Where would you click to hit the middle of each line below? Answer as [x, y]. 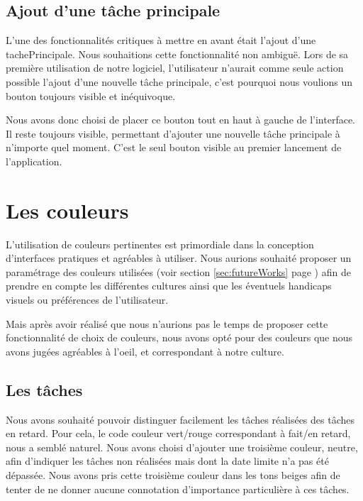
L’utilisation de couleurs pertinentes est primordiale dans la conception [160, 244]
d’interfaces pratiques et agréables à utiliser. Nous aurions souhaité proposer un [179, 258]
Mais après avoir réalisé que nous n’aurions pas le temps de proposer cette [167, 323]
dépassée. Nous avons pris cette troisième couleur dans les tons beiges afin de [173, 475]
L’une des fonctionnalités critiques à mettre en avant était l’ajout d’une [161, 40]
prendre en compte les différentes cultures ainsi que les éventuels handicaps [169, 286]
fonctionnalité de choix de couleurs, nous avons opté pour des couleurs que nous [179, 337]
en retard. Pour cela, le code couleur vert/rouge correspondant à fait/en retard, [178, 433]
